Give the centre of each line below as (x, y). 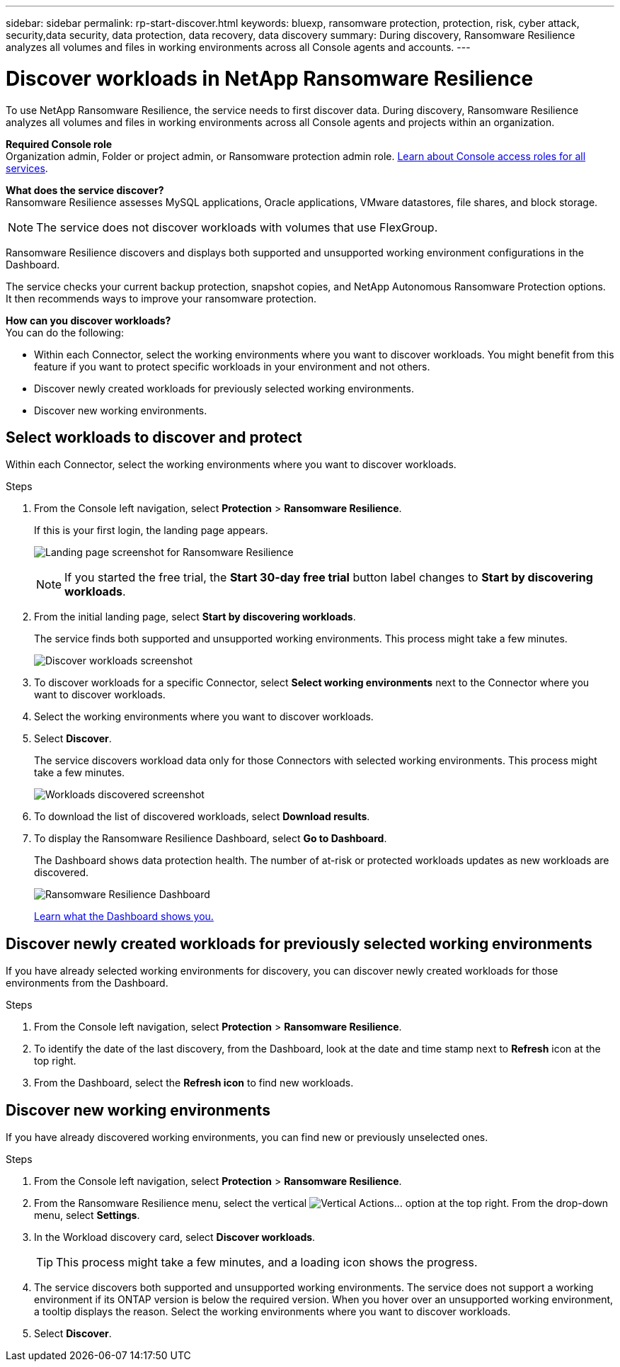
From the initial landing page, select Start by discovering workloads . (195, 617)
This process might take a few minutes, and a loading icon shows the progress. (267, 1263)
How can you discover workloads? (88, 320)
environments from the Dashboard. (87, 983)
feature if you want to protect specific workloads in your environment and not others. (232, 366)
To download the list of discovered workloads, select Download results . (202, 817)
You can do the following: (65, 332)
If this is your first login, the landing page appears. (151, 531)
